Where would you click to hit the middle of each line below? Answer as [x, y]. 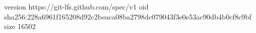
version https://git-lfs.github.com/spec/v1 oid [76, 6]
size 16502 [20, 26]
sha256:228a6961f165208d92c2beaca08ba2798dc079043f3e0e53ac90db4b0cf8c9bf [128, 16]
